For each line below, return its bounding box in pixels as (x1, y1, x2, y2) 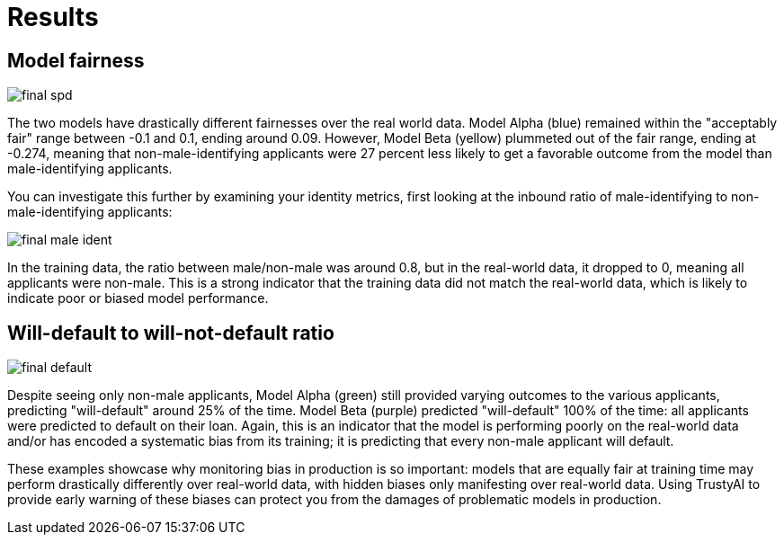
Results (7, 2, 99, 32)
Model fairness (7, 49, 145, 72)
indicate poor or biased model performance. (7, 290, 269, 307)
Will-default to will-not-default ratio (7, 321, 334, 344)
